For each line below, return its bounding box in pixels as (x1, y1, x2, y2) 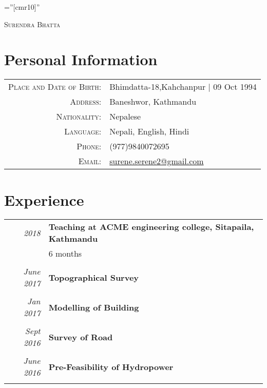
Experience (4, 189, 84, 210)
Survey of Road (48, 331, 113, 343)
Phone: (77, 140, 102, 152)
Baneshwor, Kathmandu (109, 95, 197, 108)
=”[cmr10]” (4, 2, 40, 12)
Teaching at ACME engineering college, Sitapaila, (48, 221, 254, 233)
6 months (48, 247, 82, 260)
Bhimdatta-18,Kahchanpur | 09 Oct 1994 (109, 81, 257, 93)
